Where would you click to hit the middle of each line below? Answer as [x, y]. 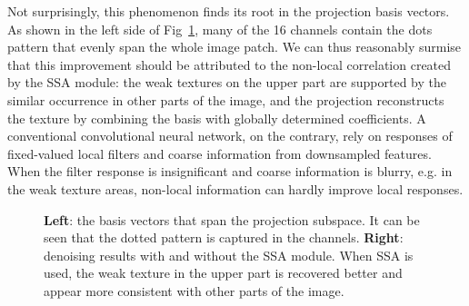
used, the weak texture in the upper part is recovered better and [223, 273]
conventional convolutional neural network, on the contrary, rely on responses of [230, 136]
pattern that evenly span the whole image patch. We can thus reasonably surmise [234, 47]
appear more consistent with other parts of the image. [194, 290]
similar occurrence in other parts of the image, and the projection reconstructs [226, 99]
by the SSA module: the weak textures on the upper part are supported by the [227, 82]
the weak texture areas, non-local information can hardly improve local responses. [235, 188]
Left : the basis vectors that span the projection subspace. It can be [232, 219]
